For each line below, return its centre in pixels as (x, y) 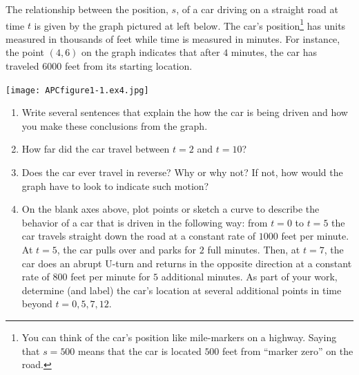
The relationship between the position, (87, 9)
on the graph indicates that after (151, 52)
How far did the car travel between (96, 149)
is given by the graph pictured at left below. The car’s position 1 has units (190, 24)
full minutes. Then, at (254, 250)
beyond (37, 304)
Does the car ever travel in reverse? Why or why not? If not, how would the (182, 172)
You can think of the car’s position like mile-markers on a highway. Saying (179, 337)
